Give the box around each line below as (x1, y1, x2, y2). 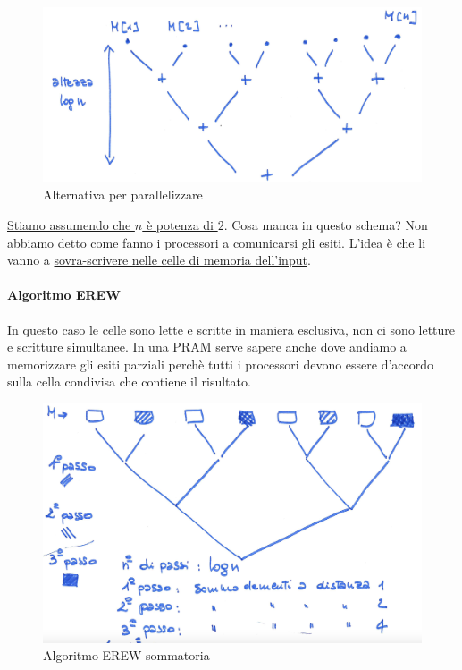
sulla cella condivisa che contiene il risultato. (7, 372, 251, 391)
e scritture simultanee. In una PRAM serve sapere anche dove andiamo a (7, 337, 407, 356)
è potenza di (146, 216, 214, 234)
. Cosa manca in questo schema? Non (223, 216, 428, 234)
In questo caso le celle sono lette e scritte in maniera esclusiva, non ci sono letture (7, 319, 456, 338)
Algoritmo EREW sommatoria (43, 646, 210, 665)
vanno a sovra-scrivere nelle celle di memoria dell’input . (7, 250, 311, 269)
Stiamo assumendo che (7, 216, 131, 234)
